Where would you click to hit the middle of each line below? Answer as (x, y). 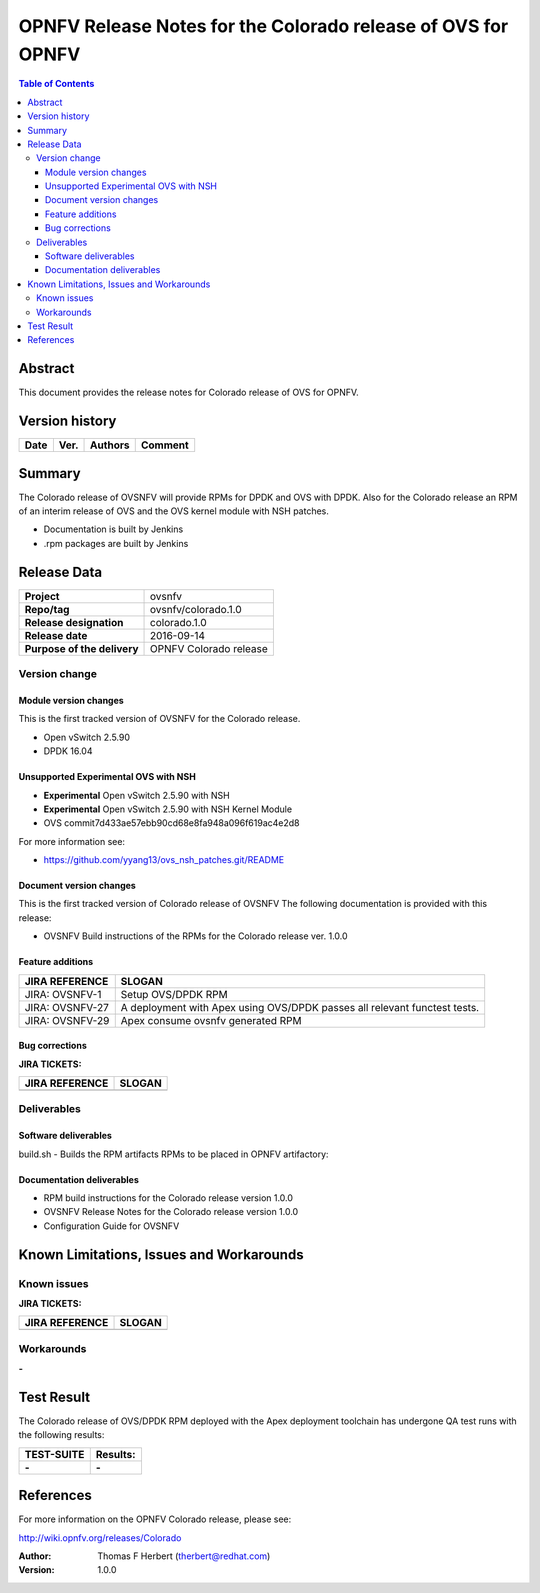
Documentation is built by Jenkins (113, 529)
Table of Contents (56, 84)
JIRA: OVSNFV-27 (66, 1007)
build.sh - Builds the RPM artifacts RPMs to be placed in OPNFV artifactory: (173, 1154)
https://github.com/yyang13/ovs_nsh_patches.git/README (164, 860)
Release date (56, 635)
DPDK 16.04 (68, 751)
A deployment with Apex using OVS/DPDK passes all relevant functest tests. (300, 1007)
